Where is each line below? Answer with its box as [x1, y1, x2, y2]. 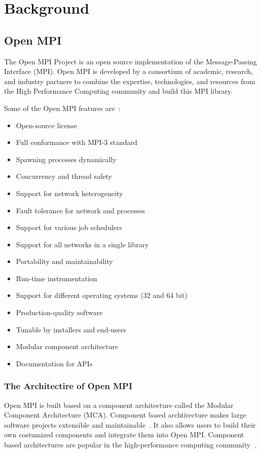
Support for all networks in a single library [16, 239, 149, 249]
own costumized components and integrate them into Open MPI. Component [4, 429, 244, 440]
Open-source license [16, 120, 78, 130]
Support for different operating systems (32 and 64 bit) [16, 290, 188, 300]
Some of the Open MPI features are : [4, 102, 121, 113]
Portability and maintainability [16, 256, 113, 267]
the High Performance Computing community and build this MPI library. [4, 86, 233, 96]
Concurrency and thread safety [16, 171, 113, 181]
